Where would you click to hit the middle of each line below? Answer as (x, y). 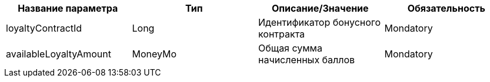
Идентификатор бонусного (320, 22)
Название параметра (68, 8)
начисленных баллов (307, 60)
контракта (282, 34)
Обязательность (446, 8)
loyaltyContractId (44, 28)
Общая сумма (290, 48)
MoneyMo (154, 54)
